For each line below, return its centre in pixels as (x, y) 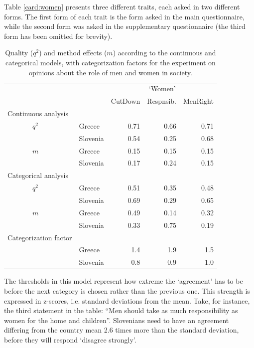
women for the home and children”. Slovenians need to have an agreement (117, 320)
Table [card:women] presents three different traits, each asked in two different (122, 6)
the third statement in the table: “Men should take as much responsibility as (121, 310)
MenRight (198, 101)
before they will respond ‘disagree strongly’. (70, 339)
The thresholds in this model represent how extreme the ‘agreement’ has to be (124, 281)
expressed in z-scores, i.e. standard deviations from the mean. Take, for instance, (127, 300)
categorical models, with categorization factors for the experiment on (111, 62)
